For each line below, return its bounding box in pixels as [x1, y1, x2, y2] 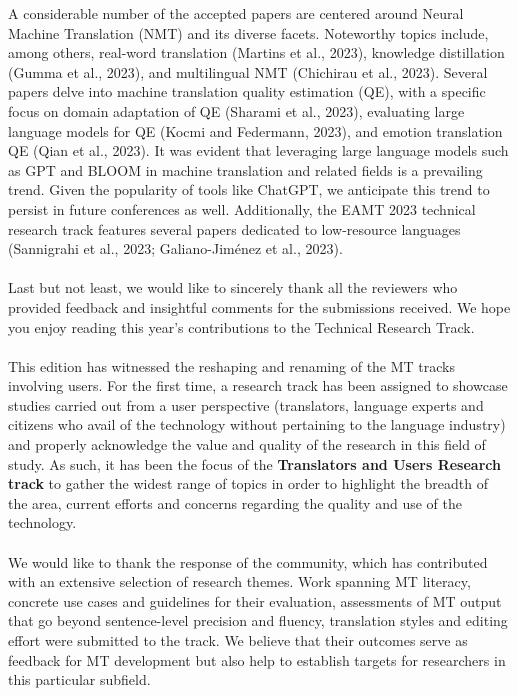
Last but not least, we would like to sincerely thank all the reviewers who [8, 277, 458, 298]
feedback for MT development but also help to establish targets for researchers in [8, 649, 506, 670]
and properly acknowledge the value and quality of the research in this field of [8, 434, 486, 455]
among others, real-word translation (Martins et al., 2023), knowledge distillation [8, 42, 505, 63]
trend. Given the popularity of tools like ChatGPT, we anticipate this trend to [8, 179, 490, 200]
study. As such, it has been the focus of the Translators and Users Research [8, 453, 501, 474]
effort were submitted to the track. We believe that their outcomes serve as [8, 630, 468, 650]
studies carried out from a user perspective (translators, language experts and [8, 394, 484, 415]
